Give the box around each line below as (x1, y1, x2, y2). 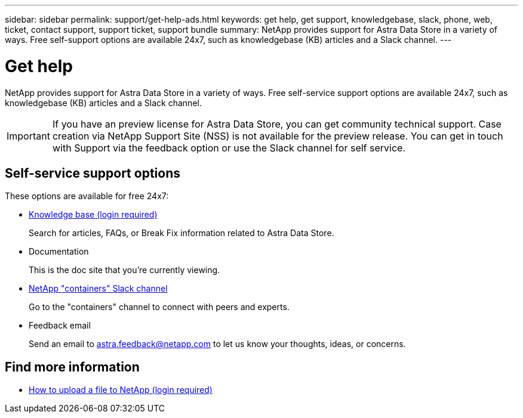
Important (7, 129, 50, 142)
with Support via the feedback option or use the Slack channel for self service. (52, 141, 405, 154)
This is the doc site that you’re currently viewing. (29, 265, 220, 275)
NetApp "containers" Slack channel (29, 283, 168, 294)
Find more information (5, 359, 140, 374)
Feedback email (29, 320, 91, 331)
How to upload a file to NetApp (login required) (29, 385, 213, 395)
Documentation (29, 246, 89, 257)
